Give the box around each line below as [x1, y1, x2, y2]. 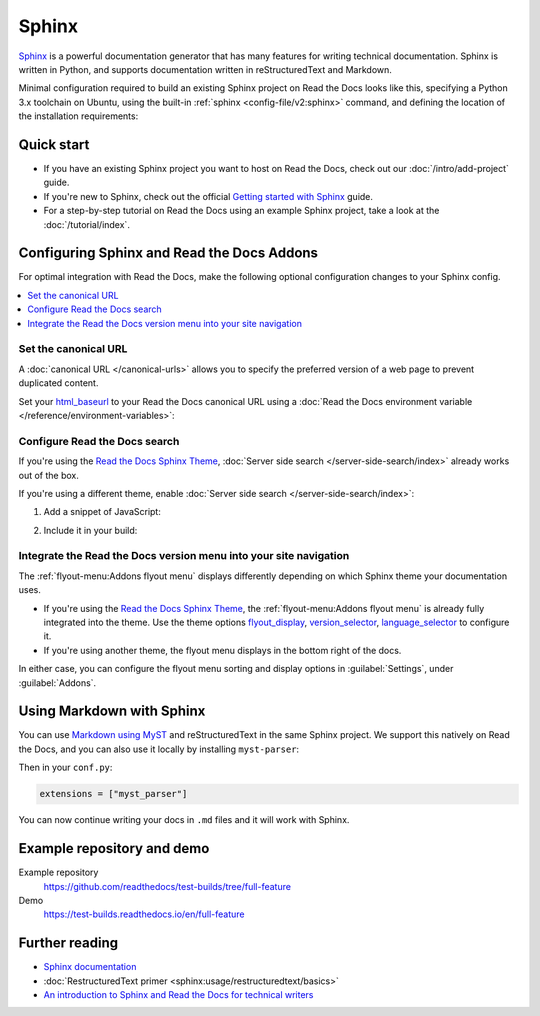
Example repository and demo [18, 840, 210, 857]
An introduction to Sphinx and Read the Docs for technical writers [43, 988, 314, 1000]
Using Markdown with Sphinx [18, 703, 206, 720]
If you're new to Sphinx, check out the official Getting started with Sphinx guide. [43, 190, 374, 202]
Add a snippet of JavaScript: [43, 506, 162, 518]
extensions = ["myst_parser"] [39, 788, 188, 800]
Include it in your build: [43, 524, 138, 536]
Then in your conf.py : [18, 761, 113, 774]
